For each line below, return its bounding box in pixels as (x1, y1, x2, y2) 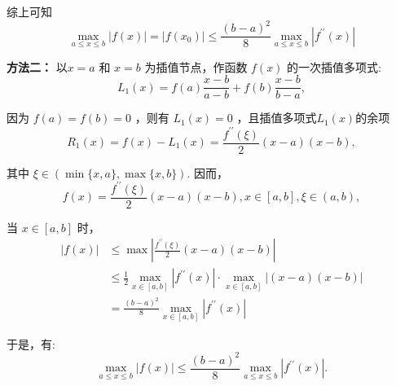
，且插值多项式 (236, 109, 317, 126)
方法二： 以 (7, 58, 68, 75)
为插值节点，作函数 (144, 58, 248, 75)
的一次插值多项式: (287, 58, 382, 75)
